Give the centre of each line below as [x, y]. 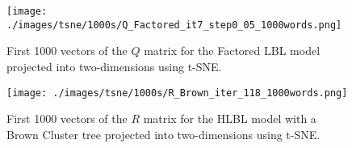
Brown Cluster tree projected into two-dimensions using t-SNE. [163, 134]
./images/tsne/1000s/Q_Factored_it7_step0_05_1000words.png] [174, 25]
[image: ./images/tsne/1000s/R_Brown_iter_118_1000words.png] [177, 93]
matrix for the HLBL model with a [230, 118]
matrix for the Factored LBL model [232, 51]
